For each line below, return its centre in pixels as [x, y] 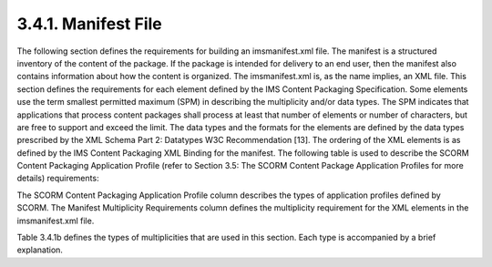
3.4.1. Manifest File [90, 24]
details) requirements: [58, 179]
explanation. [40, 250]
